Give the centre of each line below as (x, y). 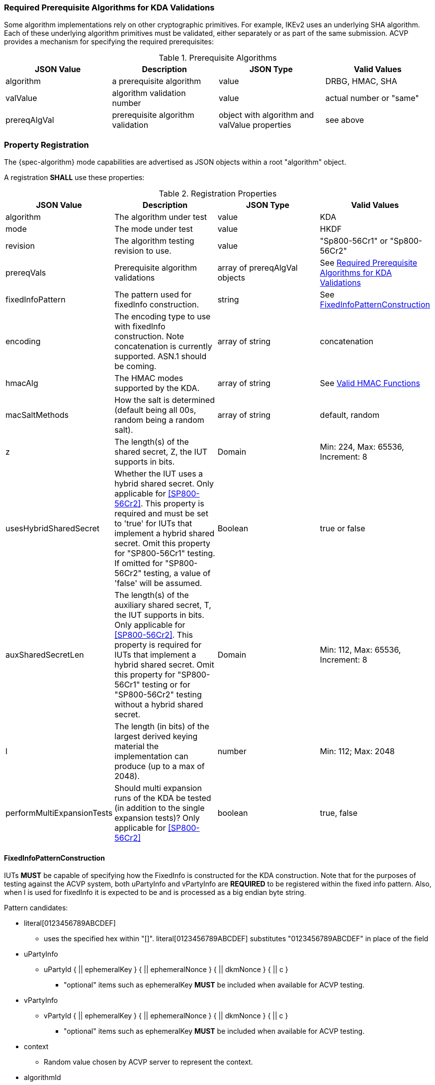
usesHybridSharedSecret (53, 529)
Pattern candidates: (36, 908)
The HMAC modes (149, 378)
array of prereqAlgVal (258, 268)
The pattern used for (153, 295)
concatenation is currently (163, 346)
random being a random (159, 420)
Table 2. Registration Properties (218, 194)
